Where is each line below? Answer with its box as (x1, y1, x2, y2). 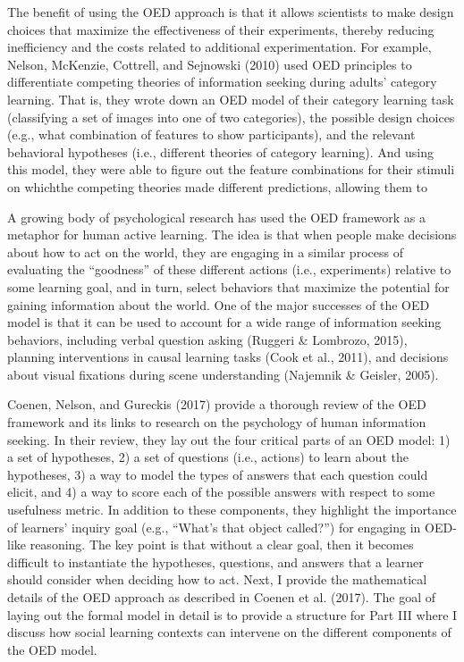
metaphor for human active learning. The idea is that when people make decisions (7, 225, 457, 244)
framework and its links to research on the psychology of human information (7, 413, 426, 432)
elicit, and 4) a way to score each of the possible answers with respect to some (7, 482, 435, 501)
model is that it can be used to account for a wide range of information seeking (7, 313, 442, 331)
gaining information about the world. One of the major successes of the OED (7, 295, 430, 314)
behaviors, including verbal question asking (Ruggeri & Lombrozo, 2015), (7, 330, 408, 348)
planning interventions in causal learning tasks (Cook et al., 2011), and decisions (7, 348, 449, 366)
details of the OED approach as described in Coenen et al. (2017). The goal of (7, 588, 436, 606)
